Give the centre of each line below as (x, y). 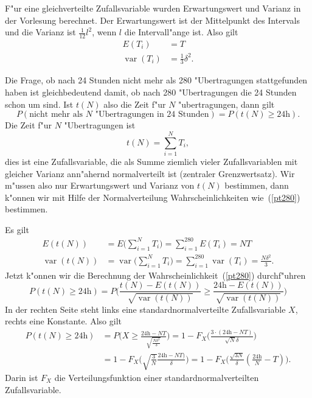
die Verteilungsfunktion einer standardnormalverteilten (157, 377)
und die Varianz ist (40, 32)
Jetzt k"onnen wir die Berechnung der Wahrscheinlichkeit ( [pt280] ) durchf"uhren (155, 275)
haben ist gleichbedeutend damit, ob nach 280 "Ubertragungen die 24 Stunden (151, 92)
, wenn (104, 32)
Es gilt (17, 229)
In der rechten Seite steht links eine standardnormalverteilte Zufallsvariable (145, 309)
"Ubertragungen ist (100, 125)
